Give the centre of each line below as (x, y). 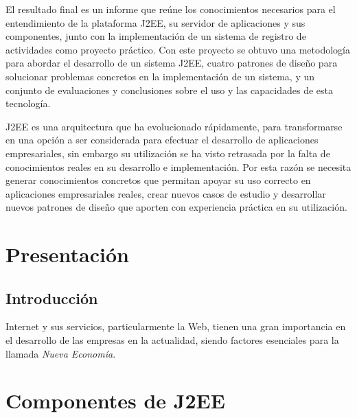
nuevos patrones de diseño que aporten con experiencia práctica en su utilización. (176, 207)
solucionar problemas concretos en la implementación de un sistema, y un (160, 76)
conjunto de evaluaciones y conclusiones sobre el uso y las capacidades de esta (169, 90)
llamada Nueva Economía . (61, 353)
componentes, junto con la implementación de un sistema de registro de (156, 36)
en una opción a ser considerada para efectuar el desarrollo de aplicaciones (162, 140)
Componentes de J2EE (115, 400)
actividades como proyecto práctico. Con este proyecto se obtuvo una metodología (178, 49)
